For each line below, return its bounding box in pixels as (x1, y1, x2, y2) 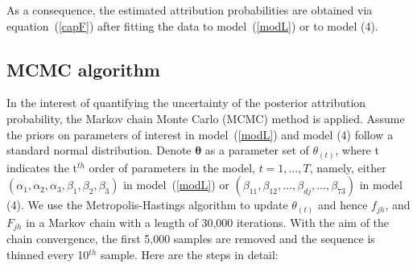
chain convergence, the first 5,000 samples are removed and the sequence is (6, 230, 375, 247)
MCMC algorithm (6, 56, 160, 81)
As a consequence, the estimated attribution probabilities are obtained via (6, 2, 373, 18)
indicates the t (6, 159, 77, 175)
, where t (335, 142, 379, 159)
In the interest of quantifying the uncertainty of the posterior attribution (6, 94, 366, 111)
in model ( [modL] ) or (123, 176, 229, 193)
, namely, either (309, 159, 386, 175)
